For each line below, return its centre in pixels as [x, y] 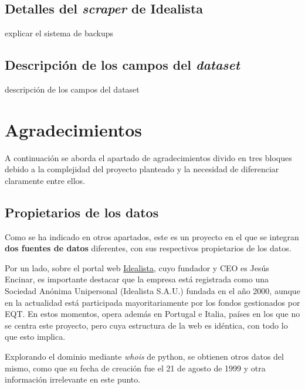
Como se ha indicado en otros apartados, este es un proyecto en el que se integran [152, 236]
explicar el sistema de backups [59, 33]
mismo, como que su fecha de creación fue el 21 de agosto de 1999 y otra [135, 368]
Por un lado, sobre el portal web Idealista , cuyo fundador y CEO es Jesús [137, 267]
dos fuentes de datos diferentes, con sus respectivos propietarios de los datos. [148, 248]
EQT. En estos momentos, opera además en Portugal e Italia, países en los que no [152, 314]
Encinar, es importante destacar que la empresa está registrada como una [137, 279]
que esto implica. [35, 337]
